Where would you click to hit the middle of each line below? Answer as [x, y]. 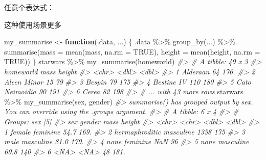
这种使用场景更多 [33, 24]
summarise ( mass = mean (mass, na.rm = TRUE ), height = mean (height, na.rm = [132, 51]
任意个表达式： [29, 7]
